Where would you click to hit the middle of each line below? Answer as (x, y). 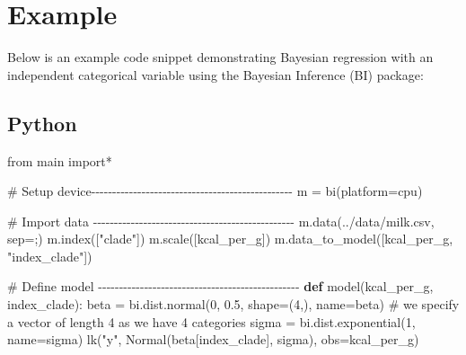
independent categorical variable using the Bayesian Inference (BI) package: (215, 74)
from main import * (60, 160)
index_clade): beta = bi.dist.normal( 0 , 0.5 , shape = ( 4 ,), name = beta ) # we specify (233, 304)
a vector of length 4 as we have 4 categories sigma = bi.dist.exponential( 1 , (211, 321)
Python (42, 123)
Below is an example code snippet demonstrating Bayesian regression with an (220, 57)
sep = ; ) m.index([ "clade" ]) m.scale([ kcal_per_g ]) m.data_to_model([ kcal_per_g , (230, 239)
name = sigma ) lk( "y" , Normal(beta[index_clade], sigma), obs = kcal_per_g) (213, 339)
